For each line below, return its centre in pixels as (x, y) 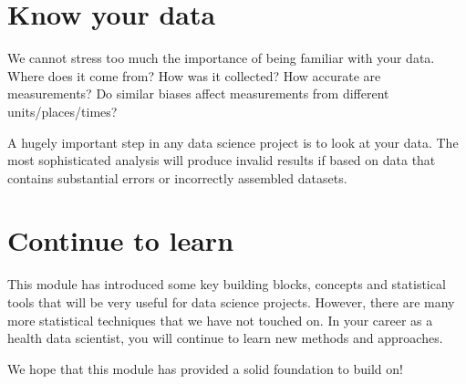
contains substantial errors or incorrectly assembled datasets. (177, 177)
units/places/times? (62, 111)
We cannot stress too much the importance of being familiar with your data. (221, 58)
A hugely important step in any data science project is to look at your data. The (233, 142)
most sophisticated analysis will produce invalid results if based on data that (222, 160)
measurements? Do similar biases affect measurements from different (198, 93)
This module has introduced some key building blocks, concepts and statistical (227, 284)
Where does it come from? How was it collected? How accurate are (194, 75)
